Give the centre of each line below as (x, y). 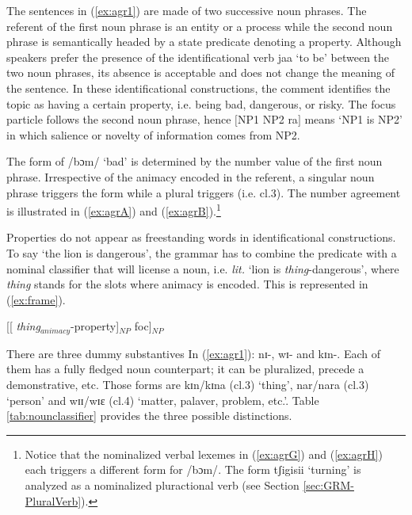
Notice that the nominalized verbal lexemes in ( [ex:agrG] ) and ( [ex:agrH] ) (204, 454)
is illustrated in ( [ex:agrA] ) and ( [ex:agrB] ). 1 (114, 210)
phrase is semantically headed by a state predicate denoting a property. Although (204, 42)
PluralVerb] (53, 500)
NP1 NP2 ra (267, 119)
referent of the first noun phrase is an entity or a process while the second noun (200, 26)
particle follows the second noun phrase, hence (119, 119)
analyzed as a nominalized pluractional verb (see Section (162, 484)
